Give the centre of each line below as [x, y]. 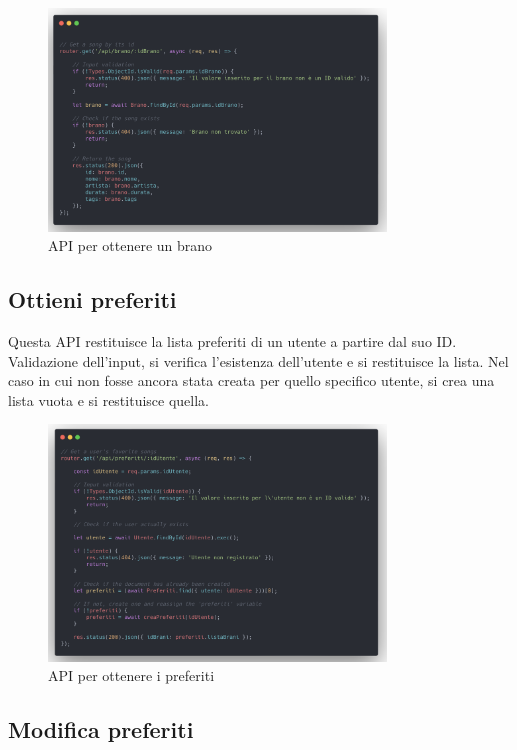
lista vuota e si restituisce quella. [108, 399]
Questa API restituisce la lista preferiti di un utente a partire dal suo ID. [232, 340]
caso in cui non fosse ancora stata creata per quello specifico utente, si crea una [251, 380]
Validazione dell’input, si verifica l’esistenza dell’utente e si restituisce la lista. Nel [258, 360]
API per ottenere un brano [130, 245]
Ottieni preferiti [92, 299]
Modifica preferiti [101, 729]
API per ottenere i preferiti [131, 675]
